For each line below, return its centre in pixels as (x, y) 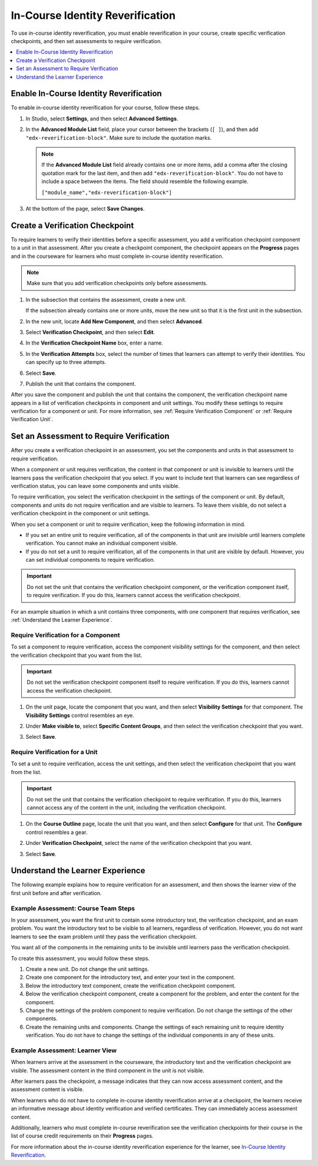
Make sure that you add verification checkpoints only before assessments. (117, 283)
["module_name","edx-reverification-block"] (107, 192)
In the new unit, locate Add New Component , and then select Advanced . (114, 321)
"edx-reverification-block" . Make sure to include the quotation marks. (119, 137)
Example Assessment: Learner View (64, 1050)
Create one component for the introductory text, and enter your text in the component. (130, 977)
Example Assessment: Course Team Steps (73, 908)
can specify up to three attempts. (66, 362)
